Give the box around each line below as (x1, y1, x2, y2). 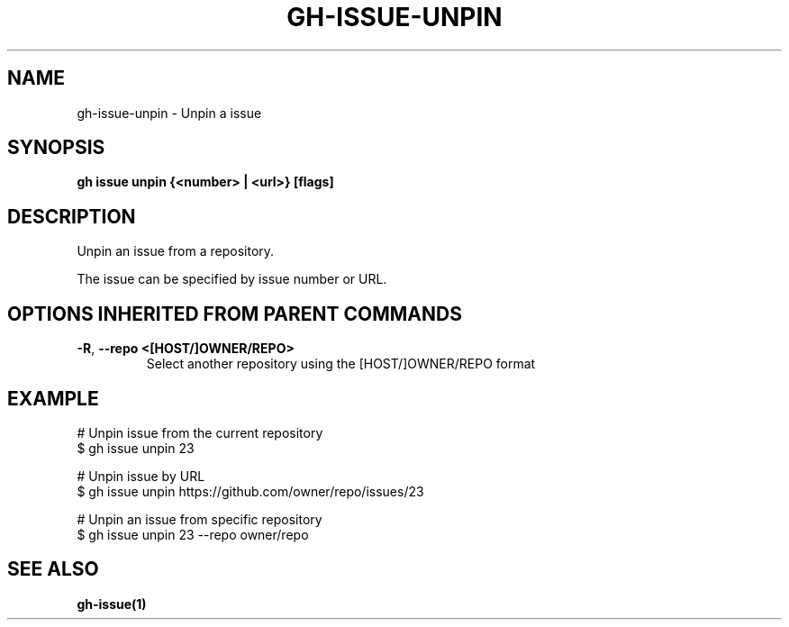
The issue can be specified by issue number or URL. (77, 271, 387, 287)
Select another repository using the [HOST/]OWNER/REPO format (146, 356, 536, 372)
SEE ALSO (7, 558, 99, 581)
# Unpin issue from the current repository (77, 424, 323, 441)
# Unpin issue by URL (77, 468, 205, 484)
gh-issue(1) (77, 595, 147, 612)
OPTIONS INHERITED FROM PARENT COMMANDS (7, 302, 462, 325)
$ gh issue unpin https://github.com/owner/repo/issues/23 (77, 483, 424, 499)
